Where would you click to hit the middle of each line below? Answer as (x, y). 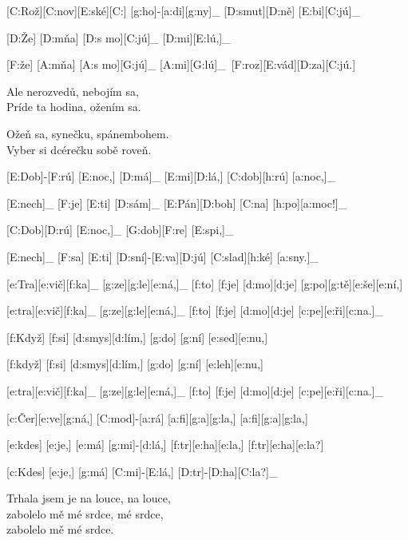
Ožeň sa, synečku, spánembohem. (88, 133)
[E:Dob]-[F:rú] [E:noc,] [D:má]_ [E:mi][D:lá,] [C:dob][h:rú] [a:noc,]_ (171, 176)
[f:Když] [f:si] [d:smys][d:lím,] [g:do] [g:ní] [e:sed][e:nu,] (137, 337)
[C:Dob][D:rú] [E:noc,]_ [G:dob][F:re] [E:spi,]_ (120, 230)
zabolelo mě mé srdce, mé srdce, (85, 513)
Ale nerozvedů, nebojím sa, (73, 91)
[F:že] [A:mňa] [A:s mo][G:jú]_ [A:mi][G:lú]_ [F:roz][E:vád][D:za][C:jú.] (181, 64)
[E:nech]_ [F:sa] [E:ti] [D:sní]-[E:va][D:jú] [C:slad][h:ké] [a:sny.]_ (162, 256)
